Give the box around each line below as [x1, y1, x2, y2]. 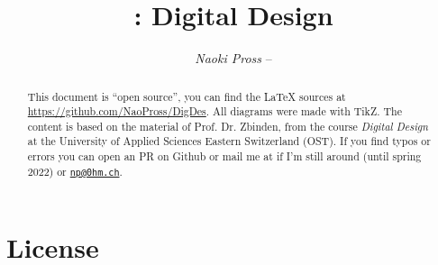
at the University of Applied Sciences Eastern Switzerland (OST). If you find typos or [27, 133, 431, 149]
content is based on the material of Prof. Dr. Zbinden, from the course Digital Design [27, 118, 428, 133]
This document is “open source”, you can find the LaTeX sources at [27, 88, 346, 104]
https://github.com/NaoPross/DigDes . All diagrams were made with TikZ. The [27, 104, 402, 119]
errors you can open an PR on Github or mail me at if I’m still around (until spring [27, 149, 422, 164]
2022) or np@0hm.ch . [27, 163, 123, 178]
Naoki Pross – [195, 49, 272, 68]
